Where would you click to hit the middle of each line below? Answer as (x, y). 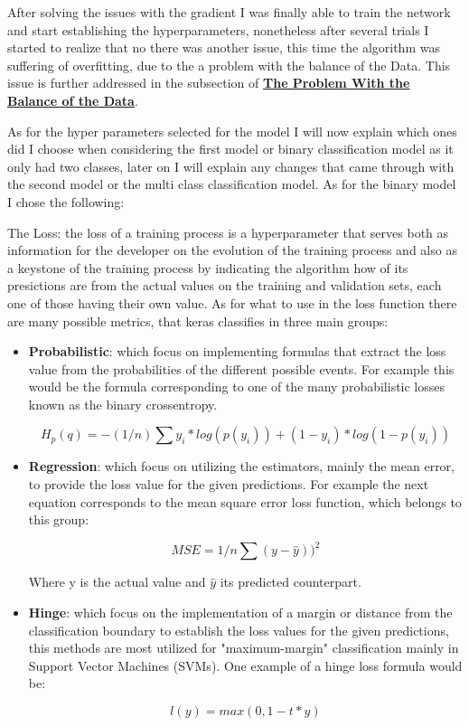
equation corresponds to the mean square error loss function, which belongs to (245, 501)
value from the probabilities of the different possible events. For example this (241, 368)
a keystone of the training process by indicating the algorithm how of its (208, 267)
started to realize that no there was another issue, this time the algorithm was (224, 47)
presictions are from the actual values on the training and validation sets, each (225, 285)
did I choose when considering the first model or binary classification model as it (230, 149)
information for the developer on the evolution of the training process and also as (232, 250)
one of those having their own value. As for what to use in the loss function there (232, 302)
